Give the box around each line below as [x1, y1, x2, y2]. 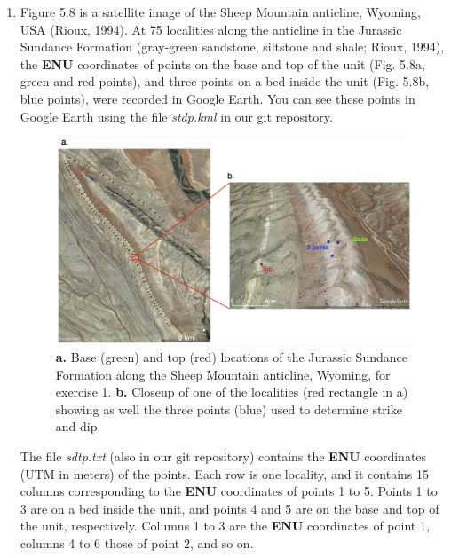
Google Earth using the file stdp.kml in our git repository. [20, 106, 333, 125]
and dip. [55, 417, 101, 436]
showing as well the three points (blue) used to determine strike [55, 399, 402, 418]
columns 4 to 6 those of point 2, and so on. [20, 534, 254, 552]
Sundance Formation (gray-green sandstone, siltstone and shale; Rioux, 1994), [20, 37, 445, 56]
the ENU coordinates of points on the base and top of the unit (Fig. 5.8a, [20, 54, 425, 73]
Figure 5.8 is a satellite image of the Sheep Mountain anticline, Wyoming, [20, 3, 421, 20]
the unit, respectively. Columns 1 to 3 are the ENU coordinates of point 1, [20, 516, 430, 535]
